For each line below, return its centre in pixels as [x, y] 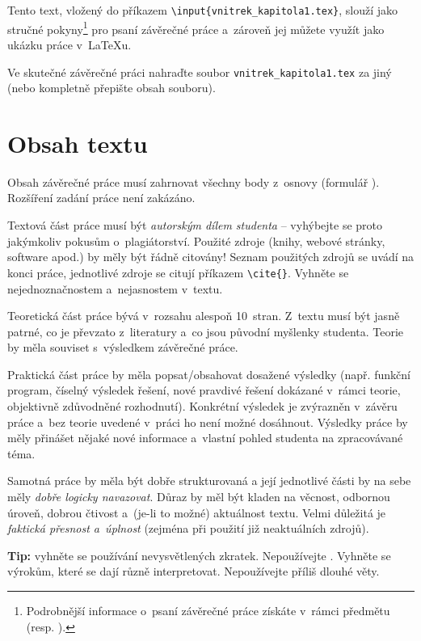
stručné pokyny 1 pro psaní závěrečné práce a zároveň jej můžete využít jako [196, 27]
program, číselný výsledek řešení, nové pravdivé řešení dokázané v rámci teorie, [204, 390]
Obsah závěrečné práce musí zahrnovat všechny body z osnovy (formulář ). [194, 181]
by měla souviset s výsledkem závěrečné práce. [123, 347]
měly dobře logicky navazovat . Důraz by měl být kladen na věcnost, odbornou [199, 497]
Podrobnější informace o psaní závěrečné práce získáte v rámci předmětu [208, 610]
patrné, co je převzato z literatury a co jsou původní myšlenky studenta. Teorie [206, 331]
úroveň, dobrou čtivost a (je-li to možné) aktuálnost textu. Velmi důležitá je [197, 512]
